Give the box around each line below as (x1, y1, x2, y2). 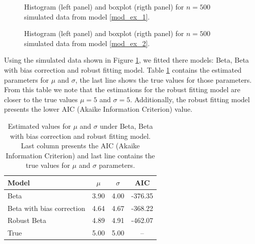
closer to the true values (4, 94, 78, 104)
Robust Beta (8, 215, 47, 225)
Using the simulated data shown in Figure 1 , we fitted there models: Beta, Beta (4, 55, 249, 65)
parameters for (4, 74, 49, 85)
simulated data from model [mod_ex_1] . (24, 11, 150, 22)
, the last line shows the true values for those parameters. (75, 74, 252, 85)
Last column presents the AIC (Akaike (21, 140, 140, 151)
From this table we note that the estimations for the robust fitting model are (4, 84, 240, 95)
